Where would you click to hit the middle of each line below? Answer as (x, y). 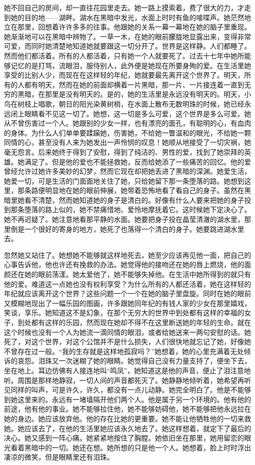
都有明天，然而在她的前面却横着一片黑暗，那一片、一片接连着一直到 (134, 84)
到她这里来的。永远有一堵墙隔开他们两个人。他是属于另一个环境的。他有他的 (127, 399)
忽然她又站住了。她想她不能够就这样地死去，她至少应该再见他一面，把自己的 (127, 255)
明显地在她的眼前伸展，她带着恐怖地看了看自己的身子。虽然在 (144, 190)
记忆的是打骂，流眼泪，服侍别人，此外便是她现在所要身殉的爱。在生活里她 (131, 65)
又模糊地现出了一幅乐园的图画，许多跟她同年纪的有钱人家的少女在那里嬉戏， (127, 303)
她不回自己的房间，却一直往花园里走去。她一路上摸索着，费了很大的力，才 (124, 7)
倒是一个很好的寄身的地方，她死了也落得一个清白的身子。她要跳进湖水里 (127, 229)
